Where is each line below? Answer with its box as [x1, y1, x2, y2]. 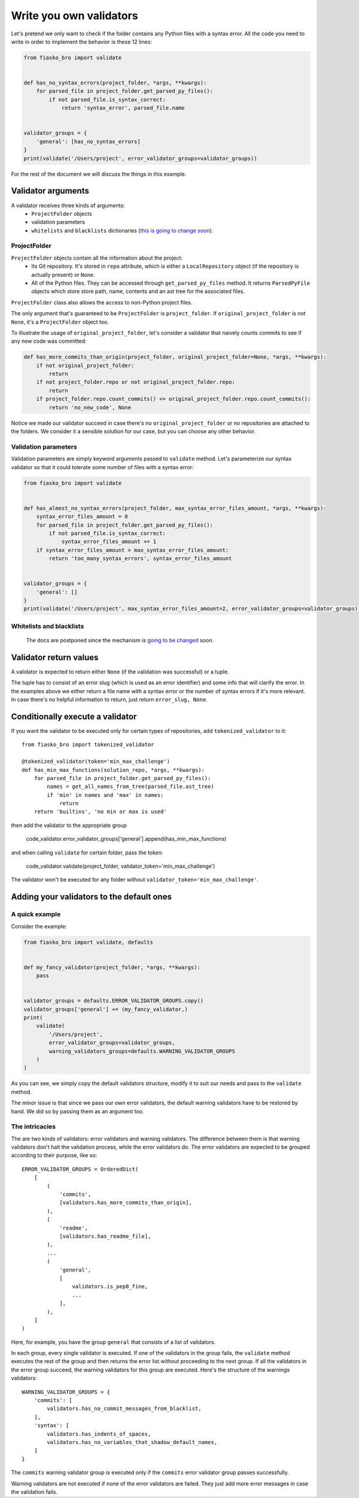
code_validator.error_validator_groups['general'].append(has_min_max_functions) [26, 835, 227, 842]
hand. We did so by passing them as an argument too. [11, 1107, 144, 1115]
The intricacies [11, 1122, 56, 1131]
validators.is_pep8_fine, [72, 1283, 148, 1290]
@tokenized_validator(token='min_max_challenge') [22, 758, 171, 765]
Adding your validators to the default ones [11, 892, 172, 902]
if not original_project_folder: [36, 362, 135, 369]
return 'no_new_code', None [48, 404, 132, 410]
